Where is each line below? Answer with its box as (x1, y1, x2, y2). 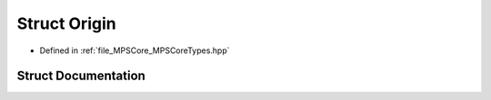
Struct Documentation (16, 68, 145, 84)
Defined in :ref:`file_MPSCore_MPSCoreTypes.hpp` (39, 45, 231, 56)
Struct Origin (16, 14, 117, 33)
